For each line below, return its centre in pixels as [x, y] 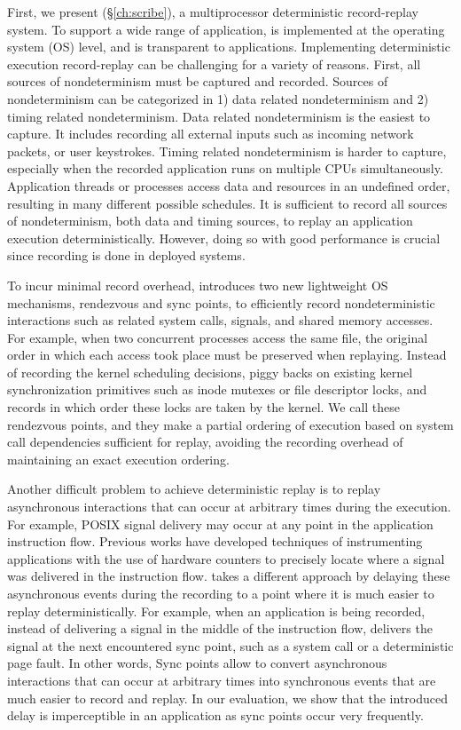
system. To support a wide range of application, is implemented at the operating [226, 29]
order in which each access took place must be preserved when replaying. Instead [227, 355]
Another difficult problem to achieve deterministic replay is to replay [194, 489]
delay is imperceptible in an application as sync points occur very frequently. [215, 715]
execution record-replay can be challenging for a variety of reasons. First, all [214, 63]
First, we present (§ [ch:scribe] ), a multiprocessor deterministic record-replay [213, 12]
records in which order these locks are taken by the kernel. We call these [204, 407]
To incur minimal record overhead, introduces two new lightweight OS [198, 285]
